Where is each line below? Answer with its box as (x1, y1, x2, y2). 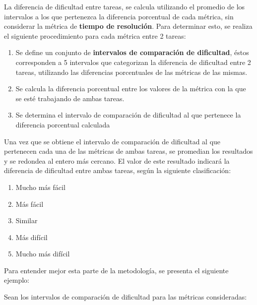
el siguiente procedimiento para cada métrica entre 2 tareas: (4, 30, 186, 41)
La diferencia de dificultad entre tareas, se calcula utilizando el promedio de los (4, 1, 245, 11)
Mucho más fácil (15, 182, 65, 192)
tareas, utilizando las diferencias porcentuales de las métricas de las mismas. (15, 66, 248, 77)
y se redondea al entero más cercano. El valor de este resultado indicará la (4, 155, 230, 166)
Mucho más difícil (15, 248, 70, 259)
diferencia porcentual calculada (15, 119, 110, 129)
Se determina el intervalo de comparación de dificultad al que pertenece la (15, 110, 241, 120)
